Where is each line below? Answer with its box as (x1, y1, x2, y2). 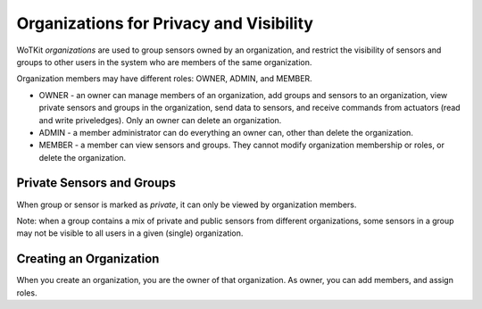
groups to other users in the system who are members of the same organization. (16, 56, 312, 67)
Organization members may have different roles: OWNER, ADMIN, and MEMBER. (16, 73, 312, 84)
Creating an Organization (16, 251, 160, 267)
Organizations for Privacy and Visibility (16, 13, 314, 33)
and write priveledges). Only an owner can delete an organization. (38, 114, 282, 125)
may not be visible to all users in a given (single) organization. (16, 228, 244, 238)
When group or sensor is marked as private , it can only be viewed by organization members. (16, 199, 357, 210)
